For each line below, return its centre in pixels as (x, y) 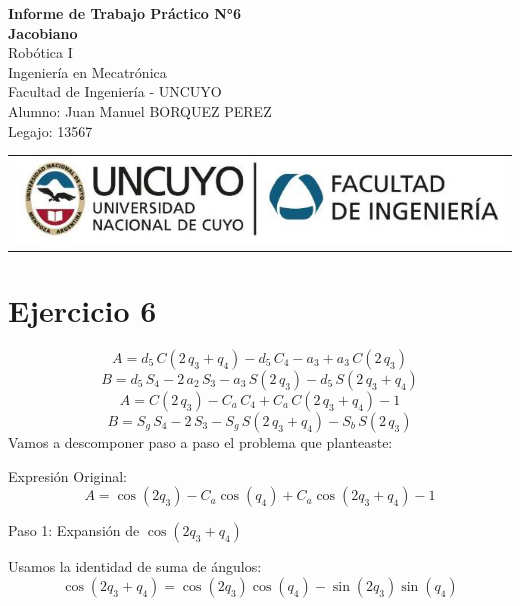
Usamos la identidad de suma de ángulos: (135, 566)
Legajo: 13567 (50, 130)
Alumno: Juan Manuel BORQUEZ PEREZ (140, 110)
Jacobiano (43, 32)
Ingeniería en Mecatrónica (87, 71)
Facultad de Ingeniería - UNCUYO (115, 91)
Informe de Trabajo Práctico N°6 (124, 13)
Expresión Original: (67, 475)
